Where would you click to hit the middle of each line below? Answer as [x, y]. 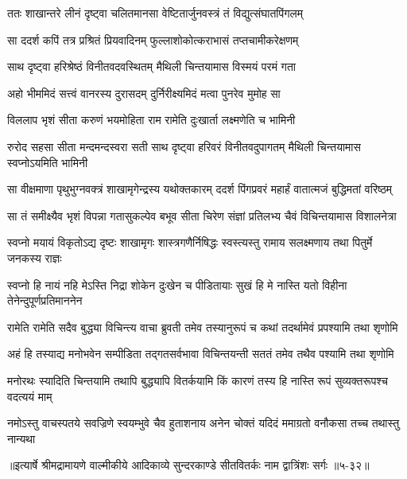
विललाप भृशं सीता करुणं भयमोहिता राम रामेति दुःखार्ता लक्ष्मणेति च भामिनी [151, 120]
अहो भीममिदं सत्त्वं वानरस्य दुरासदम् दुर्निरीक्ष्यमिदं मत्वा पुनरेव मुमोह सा [144, 93]
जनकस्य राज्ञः [35, 257]
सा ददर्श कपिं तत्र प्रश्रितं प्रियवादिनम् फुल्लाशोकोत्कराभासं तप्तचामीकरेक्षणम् [153, 39]
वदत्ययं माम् [30, 396]
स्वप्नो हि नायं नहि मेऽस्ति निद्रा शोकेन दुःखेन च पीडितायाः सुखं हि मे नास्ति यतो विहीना [177, 284]
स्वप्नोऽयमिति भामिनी [48, 162]
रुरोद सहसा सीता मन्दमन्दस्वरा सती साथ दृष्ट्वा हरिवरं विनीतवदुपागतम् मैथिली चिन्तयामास [184, 146]
